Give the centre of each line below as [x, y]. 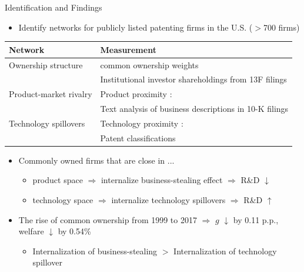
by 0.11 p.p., [256, 219]
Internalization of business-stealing [95, 251]
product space [58, 180]
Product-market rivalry [51, 94]
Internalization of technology [225, 251]
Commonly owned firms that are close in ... [96, 160]
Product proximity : [136, 94]
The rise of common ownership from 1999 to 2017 [108, 219]
